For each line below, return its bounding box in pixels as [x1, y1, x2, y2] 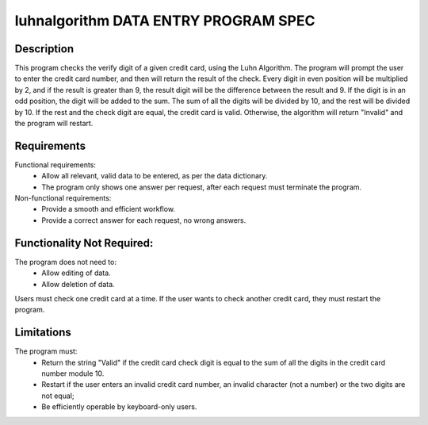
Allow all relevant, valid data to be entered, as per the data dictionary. [41, 171, 268, 181]
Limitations [14, 326, 71, 339]
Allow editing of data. [41, 268, 111, 278]
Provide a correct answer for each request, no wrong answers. [41, 215, 246, 225]
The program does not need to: [14, 257, 117, 266]
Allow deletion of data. [41, 279, 115, 289]
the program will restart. [14, 119, 94, 128]
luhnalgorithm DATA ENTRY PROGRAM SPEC [14, 12, 315, 29]
